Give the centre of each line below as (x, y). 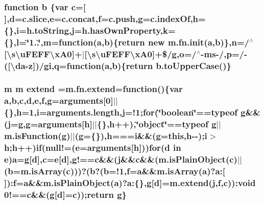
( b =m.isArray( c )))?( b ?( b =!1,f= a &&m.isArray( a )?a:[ (115, 171)
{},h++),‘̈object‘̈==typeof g (157, 124)
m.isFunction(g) (37, 136)
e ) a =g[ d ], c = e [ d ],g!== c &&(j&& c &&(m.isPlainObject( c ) (121, 159)
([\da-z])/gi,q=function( (55, 65)
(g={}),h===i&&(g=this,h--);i (141, 136)
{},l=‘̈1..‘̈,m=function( (51, 42)
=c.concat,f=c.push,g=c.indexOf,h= (130, 18)
